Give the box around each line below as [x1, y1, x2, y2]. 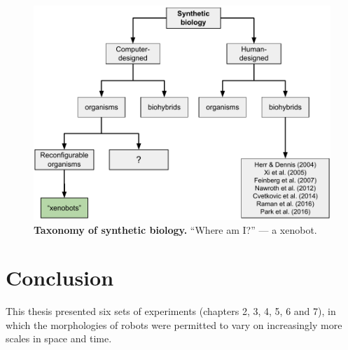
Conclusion [6, 263, 114, 292]
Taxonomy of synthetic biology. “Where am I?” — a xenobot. [34, 222, 317, 237]
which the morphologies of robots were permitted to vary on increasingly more [6, 317, 342, 332]
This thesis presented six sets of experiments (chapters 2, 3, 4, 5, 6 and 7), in [6, 304, 336, 318]
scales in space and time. [6, 331, 112, 346]
